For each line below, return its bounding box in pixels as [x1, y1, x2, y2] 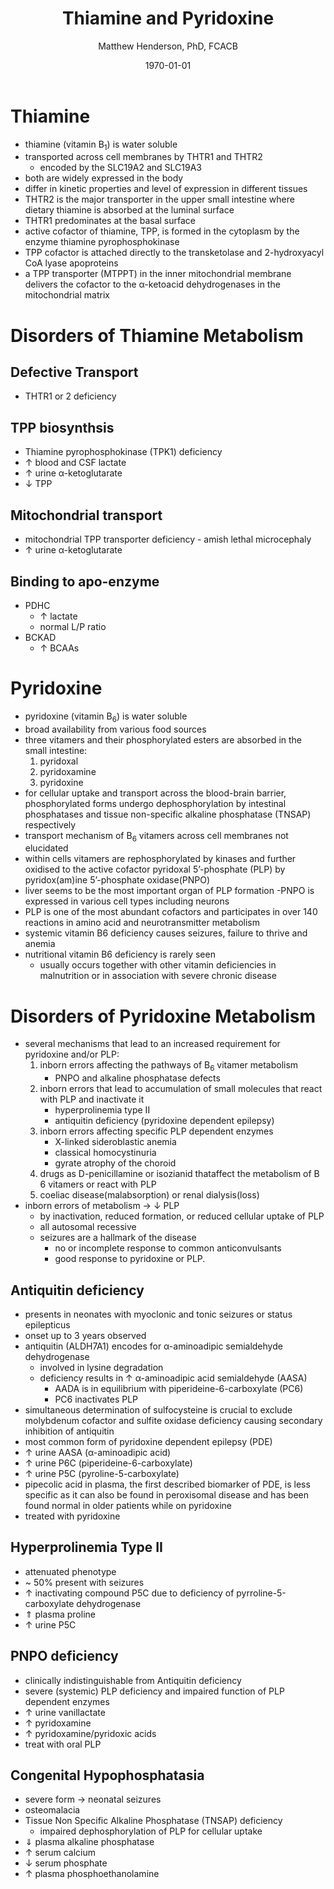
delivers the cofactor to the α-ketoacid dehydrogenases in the [24, 278, 281, 291]
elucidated [24, 842, 69, 854]
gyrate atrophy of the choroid [54, 1157, 177, 1169]
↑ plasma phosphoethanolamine [24, 1868, 160, 1880]
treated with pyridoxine [24, 1510, 121, 1522]
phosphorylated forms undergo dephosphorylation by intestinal [24, 797, 287, 809]
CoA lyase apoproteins [24, 257, 119, 269]
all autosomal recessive [39, 1221, 137, 1233]
